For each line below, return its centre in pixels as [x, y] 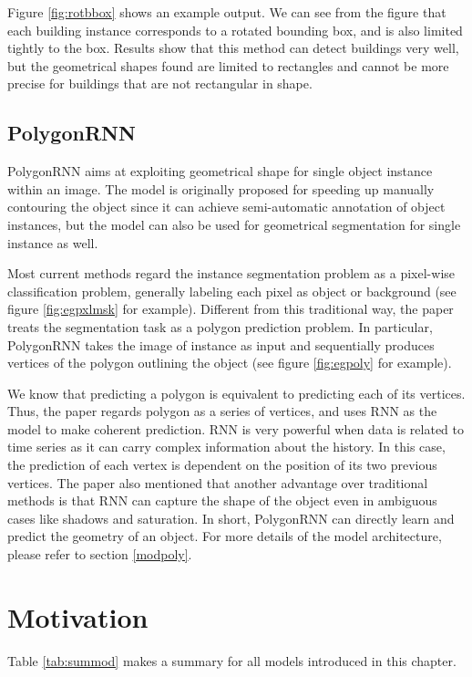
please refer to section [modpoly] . [100, 554]
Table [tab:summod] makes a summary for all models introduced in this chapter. [232, 660]
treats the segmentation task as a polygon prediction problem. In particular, [220, 326]
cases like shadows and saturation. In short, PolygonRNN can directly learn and [231, 518]
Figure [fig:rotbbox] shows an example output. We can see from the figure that [227, 12]
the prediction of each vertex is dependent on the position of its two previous [222, 465]
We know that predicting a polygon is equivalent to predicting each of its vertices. [236, 393]
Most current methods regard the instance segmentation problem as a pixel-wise [231, 273]
